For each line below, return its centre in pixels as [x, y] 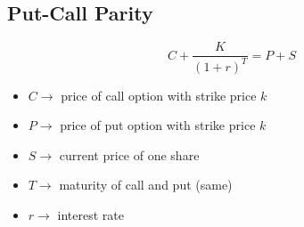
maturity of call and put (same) [146, 185]
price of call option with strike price [159, 95]
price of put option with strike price [158, 125]
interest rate [90, 214]
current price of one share [129, 154]
